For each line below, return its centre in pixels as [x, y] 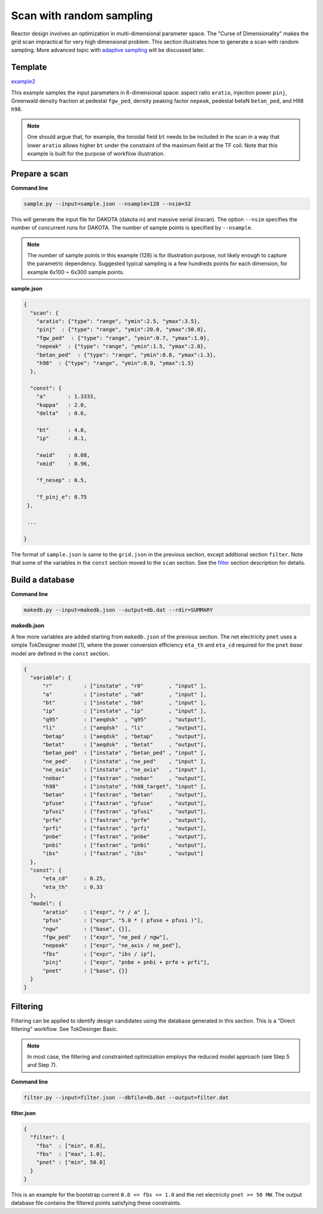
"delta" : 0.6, [62, 413]
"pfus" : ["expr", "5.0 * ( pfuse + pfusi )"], [123, 921]
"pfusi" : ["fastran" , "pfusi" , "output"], [125, 812]
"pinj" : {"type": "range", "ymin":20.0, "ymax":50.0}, [121, 330]
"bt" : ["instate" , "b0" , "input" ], [125, 703]
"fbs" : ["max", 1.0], [71, 1154]
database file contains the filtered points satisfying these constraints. [96, 1203]
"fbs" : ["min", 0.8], [71, 1145]
